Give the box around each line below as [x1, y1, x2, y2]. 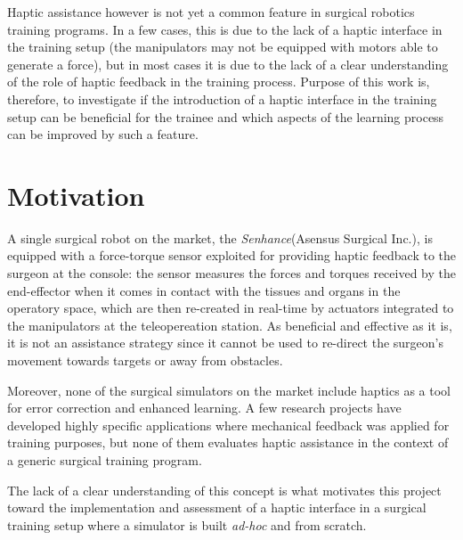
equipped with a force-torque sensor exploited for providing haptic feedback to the [7, 246, 456, 265]
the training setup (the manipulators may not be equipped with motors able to [7, 37, 438, 56]
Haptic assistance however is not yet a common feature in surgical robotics [7, 3, 415, 20]
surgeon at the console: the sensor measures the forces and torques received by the [7, 264, 456, 282]
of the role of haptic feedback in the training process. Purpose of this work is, [7, 72, 430, 91]
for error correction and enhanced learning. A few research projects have [7, 398, 402, 417]
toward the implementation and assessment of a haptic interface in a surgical [7, 498, 426, 517]
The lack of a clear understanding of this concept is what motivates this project [7, 480, 442, 499]
